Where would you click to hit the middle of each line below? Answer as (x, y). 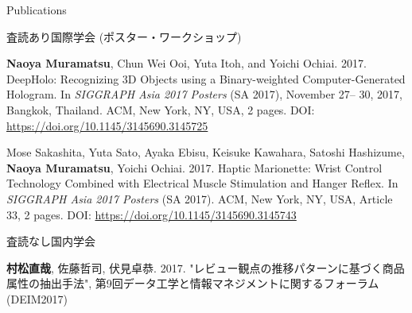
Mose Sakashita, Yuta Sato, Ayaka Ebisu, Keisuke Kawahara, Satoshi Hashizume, (206, 152)
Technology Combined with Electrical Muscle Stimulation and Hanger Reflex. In (202, 183)
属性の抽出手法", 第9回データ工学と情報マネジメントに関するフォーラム (193, 283)
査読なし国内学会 (51, 241)
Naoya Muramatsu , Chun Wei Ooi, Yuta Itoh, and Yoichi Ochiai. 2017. (187, 63)
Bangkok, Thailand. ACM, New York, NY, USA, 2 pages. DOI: (161, 109)
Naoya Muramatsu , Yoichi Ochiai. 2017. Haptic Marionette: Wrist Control (194, 167)
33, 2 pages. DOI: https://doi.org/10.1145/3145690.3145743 (152, 214)
